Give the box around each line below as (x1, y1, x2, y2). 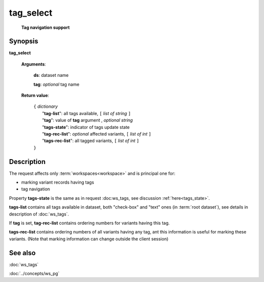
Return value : (21, 93, 49, 98)
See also (9, 249, 36, 257)
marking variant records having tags (21, 179, 94, 186)
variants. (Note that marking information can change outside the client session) (9, 235, 169, 242)
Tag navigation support (21, 24, 70, 30)
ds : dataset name (33, 72, 69, 78)
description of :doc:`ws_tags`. (9, 211, 69, 217)
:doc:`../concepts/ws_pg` (9, 271, 60, 277)
